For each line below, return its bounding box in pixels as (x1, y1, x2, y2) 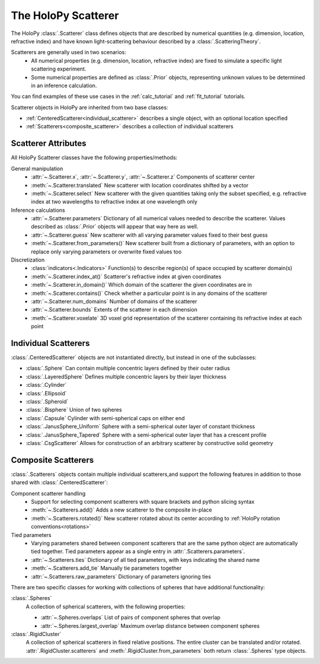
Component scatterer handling (11, 490, 86, 497)
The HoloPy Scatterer (11, 9, 119, 22)
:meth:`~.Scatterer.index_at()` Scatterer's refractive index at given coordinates (31, 273, 222, 280)
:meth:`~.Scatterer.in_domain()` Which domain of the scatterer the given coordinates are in (31, 281, 252, 288)
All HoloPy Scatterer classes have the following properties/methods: (11, 154, 178, 161)
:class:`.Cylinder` (25, 382, 67, 389)
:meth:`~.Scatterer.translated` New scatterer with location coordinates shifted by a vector (31, 182, 249, 189)
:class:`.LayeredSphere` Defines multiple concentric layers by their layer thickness (25, 373, 226, 380)
